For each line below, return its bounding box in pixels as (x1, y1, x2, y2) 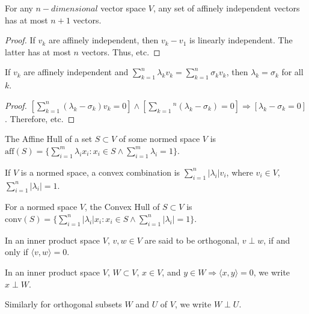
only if (5, 245, 28, 258)
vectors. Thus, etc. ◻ (81, 45, 161, 58)
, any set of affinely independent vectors (153, 2, 300, 14)
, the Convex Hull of (84, 200, 160, 213)
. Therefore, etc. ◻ (5, 112, 75, 125)
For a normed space (5, 200, 78, 213)
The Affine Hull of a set (5, 132, 93, 145)
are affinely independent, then (48, 34, 159, 46)
